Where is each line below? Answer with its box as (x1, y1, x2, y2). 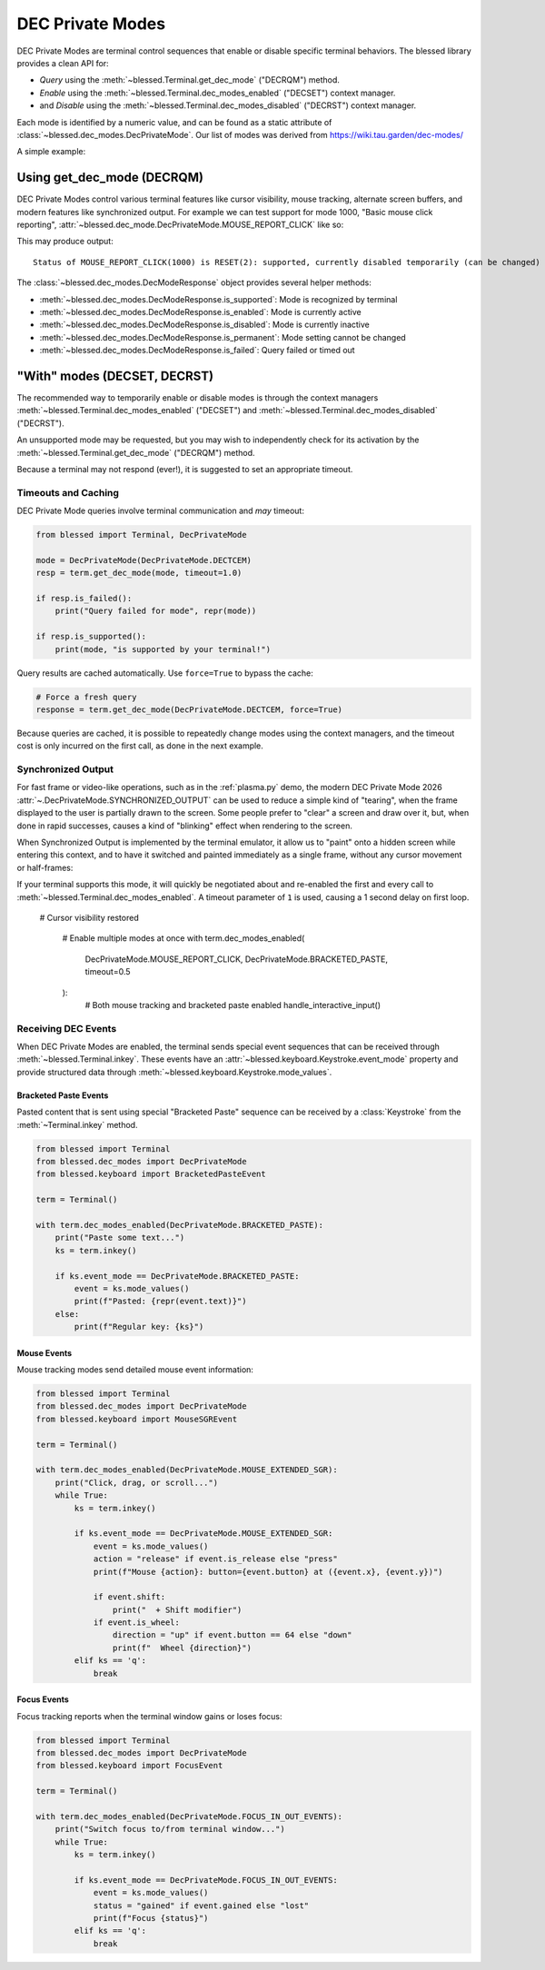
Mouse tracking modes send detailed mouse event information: (16, 1364, 254, 1375)
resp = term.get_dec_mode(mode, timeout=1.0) (35, 568, 243, 579)
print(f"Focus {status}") (93, 1913, 209, 1924)
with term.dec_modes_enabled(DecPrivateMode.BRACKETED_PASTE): (35, 1220, 324, 1230)
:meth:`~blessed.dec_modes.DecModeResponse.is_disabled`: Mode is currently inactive (39, 319, 370, 331)
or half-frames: (16, 862, 74, 873)
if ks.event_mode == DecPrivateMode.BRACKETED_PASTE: (54, 1271, 300, 1281)
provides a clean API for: (16, 57, 109, 68)
